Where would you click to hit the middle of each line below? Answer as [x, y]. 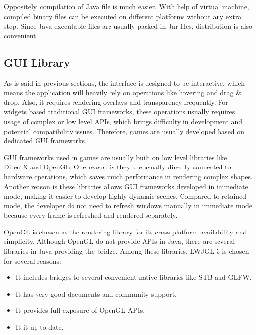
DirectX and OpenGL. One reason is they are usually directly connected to [118, 167]
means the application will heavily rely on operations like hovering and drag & [123, 92]
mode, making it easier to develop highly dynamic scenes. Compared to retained [125, 196]
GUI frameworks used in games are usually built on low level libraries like [116, 157]
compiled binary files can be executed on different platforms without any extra [123, 16]
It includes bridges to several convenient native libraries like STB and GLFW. [133, 277]
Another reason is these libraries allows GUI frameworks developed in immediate [126, 186]
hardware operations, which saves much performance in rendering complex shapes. [128, 176]
